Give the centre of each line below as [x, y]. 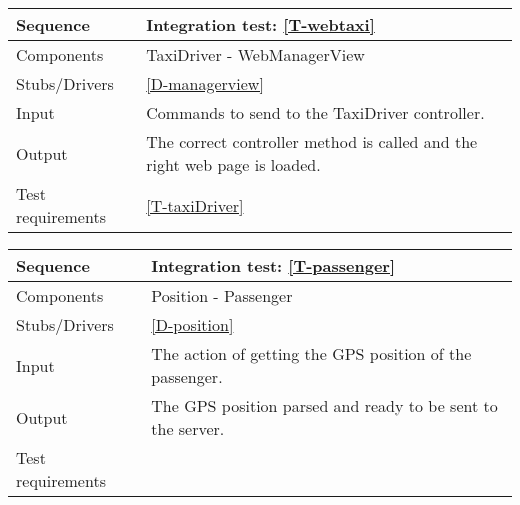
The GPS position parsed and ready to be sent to [324, 405]
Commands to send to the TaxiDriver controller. [315, 112]
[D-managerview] [205, 83]
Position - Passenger [222, 295]
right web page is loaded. [233, 164]
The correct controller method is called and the [312, 141]
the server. [188, 428]
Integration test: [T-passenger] [273, 265]
